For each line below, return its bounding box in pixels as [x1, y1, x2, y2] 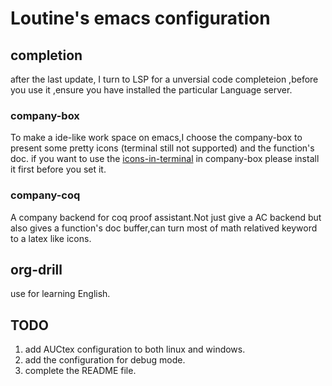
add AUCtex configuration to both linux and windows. [24, 343, 246, 356]
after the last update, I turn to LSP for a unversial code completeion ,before [10, 73, 319, 85]
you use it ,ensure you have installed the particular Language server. [10, 84, 293, 96]
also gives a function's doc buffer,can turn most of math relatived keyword [10, 222, 318, 234]
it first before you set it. [10, 163, 107, 176]
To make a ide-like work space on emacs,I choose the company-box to [10, 132, 303, 144]
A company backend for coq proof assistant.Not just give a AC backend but [10, 211, 322, 223]
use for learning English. [10, 288, 111, 300]
